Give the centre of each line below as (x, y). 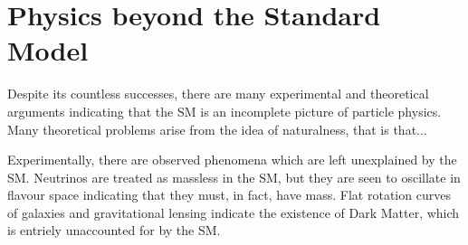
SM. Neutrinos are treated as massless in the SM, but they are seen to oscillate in (234, 177)
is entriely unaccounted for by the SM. (114, 230)
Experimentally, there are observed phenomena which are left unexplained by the (232, 160)
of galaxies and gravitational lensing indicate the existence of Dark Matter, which (234, 212)
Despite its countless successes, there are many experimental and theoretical (218, 94)
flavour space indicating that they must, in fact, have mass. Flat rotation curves (229, 195)
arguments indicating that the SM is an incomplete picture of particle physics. (224, 111)
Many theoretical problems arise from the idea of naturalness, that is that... (217, 129)
